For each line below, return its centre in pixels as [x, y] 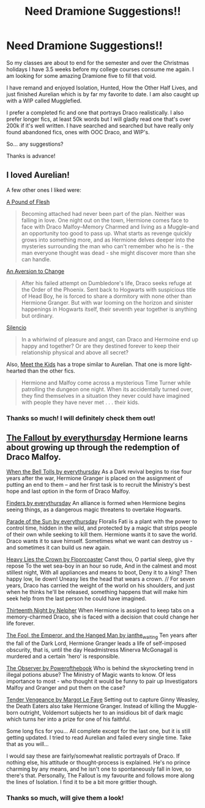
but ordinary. [37, 315]
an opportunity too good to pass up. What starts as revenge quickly [106, 233]
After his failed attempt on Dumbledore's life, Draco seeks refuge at [106, 283]
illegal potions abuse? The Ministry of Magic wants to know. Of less [91, 675]
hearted [16, 371]
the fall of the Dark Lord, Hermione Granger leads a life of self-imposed [96, 643]
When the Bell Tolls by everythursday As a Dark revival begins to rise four [99, 472]
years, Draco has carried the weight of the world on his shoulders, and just [100, 585]
